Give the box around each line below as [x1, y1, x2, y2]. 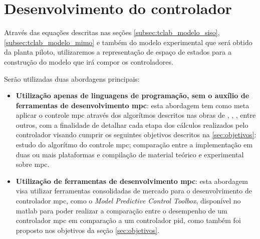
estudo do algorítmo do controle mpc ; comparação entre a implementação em [16, 139, 253, 150]
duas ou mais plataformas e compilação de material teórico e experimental [16, 149, 244, 159]
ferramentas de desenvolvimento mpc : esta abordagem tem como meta [16, 100, 249, 110]
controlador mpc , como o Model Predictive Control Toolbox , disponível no [16, 195, 241, 206]
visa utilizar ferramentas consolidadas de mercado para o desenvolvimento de [16, 185, 252, 196]
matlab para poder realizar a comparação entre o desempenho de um [16, 205, 227, 215]
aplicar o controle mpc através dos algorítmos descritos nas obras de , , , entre [16, 110, 256, 120]
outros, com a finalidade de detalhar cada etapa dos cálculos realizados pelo [16, 119, 248, 130]
